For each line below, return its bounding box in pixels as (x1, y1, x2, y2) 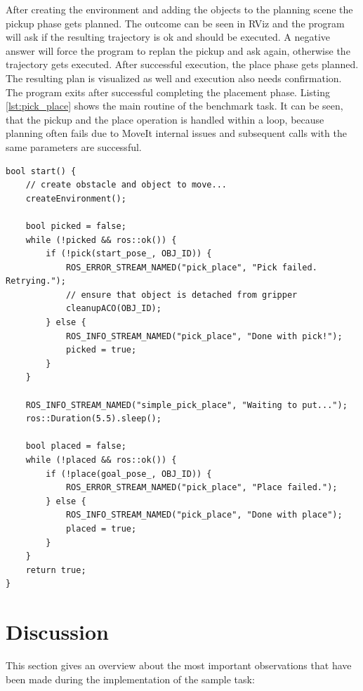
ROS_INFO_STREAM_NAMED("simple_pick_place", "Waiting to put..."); (25, 400, 348, 410)
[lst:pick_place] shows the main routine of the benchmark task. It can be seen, (6, 98, 343, 113)
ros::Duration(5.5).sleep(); (25, 414, 161, 424)
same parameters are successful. (6, 139, 142, 154)
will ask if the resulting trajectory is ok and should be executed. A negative (6, 29, 331, 44)
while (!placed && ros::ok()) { (25, 455, 177, 465)
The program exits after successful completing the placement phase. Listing (6, 84, 330, 99)
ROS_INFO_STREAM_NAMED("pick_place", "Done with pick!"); (65, 331, 343, 341)
